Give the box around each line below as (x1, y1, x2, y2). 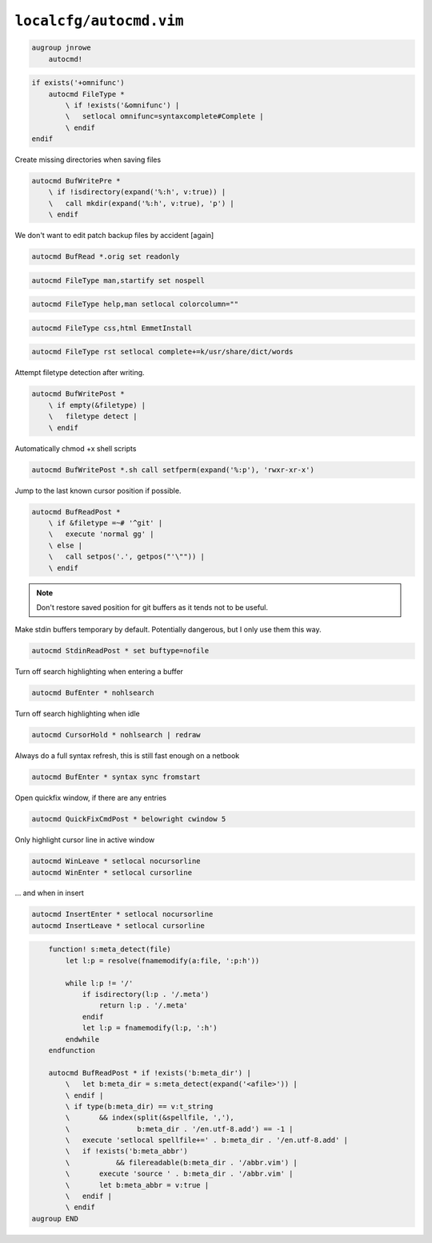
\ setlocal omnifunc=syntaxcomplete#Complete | (65, 112, 264, 121)
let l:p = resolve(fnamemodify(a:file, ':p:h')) (65, 956, 260, 965)
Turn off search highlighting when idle (14, 709, 140, 719)
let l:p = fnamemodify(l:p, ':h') (82, 1023, 218, 1033)
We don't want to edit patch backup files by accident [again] (14, 231, 214, 240)
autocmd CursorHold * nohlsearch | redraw (31, 730, 201, 740)
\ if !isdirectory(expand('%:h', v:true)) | (48, 188, 226, 196)
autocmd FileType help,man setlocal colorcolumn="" (31, 300, 239, 309)
